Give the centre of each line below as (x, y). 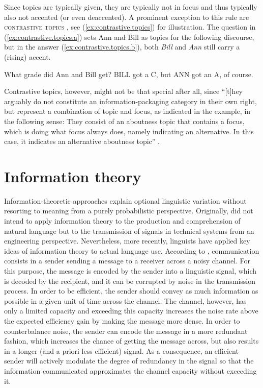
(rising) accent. (27, 56)
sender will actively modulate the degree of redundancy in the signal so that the (129, 361)
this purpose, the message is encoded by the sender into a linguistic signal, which (130, 271)
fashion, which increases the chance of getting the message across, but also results (131, 341)
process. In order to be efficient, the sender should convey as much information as (131, 291)
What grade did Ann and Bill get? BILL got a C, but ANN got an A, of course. (129, 74)
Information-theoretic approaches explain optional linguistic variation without (125, 200)
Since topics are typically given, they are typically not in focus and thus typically (131, 7)
